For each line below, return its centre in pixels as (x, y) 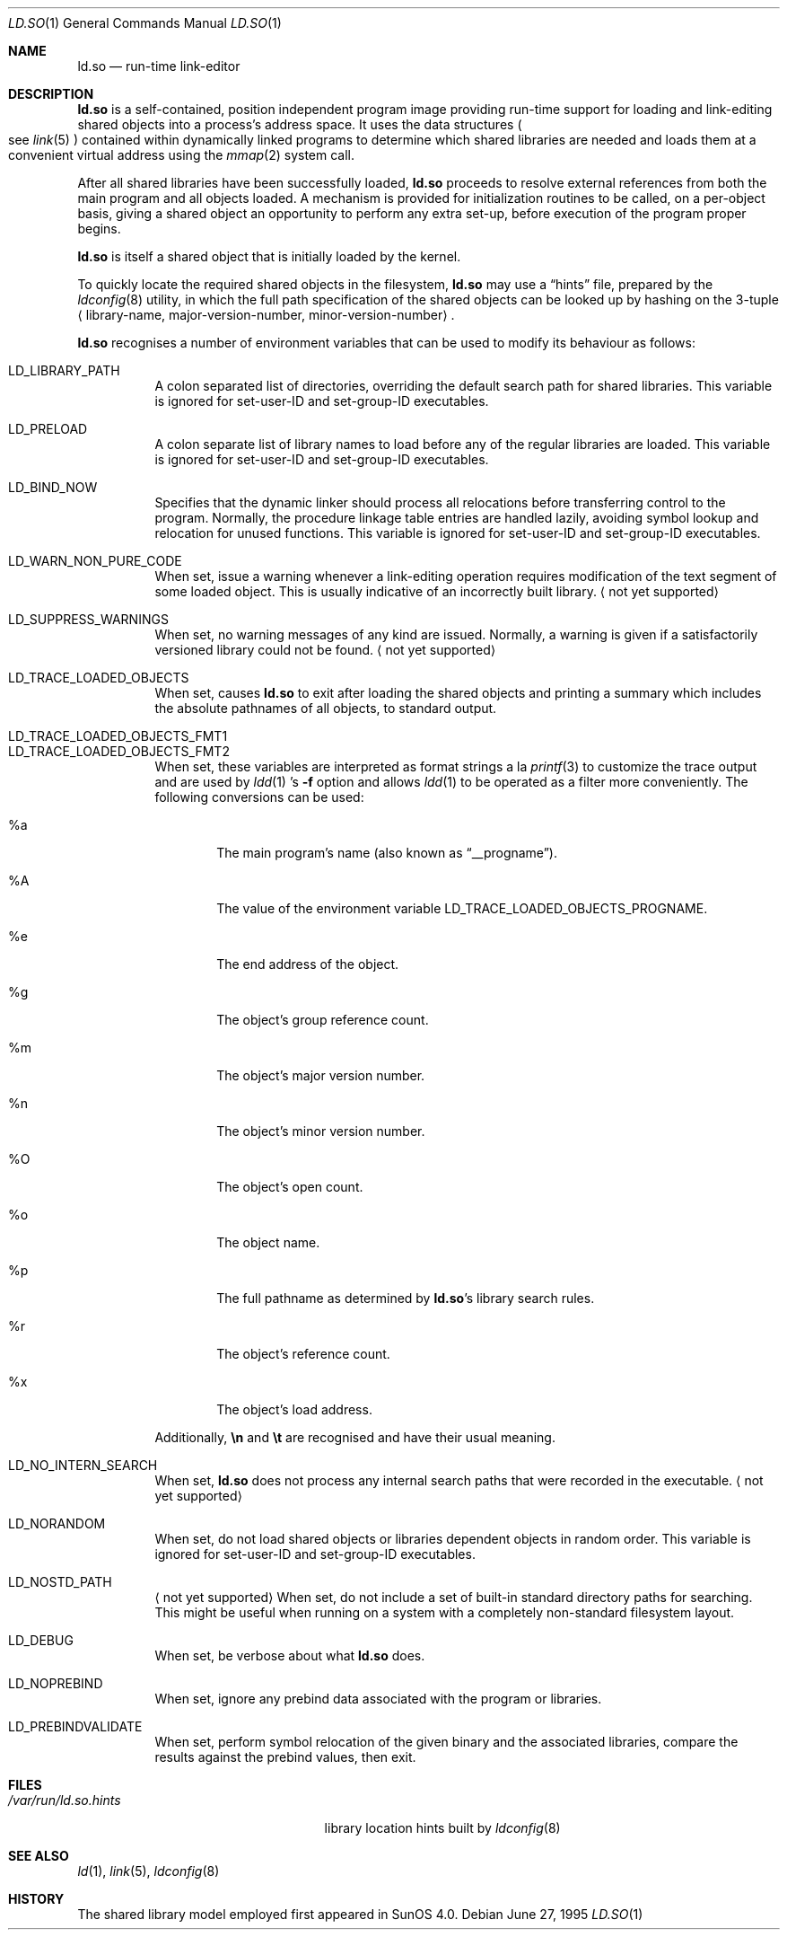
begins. (99, 229)
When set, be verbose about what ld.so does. (290, 1655)
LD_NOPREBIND (56, 1683)
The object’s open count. (290, 1187)
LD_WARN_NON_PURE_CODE (95, 561)
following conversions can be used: (259, 797)
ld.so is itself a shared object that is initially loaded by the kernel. (269, 256)
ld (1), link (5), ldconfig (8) (149, 1871)
